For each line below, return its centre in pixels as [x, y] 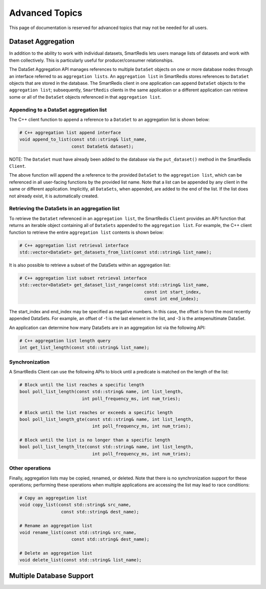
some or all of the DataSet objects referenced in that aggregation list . [85, 97]
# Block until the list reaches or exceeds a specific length [96, 412]
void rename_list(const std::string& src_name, [78, 532]
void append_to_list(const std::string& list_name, [83, 140]
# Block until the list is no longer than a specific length [95, 440]
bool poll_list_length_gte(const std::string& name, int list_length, [107, 419]
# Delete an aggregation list [56, 553]
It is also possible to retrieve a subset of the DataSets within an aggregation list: [90, 265]
